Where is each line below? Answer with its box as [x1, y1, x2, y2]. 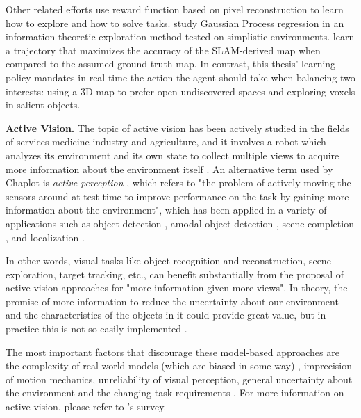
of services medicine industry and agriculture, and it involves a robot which [6, 134, 326, 149]
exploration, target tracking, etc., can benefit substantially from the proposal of [6, 266, 344, 281]
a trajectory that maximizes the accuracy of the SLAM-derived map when [6, 42, 321, 57]
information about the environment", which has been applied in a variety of [6, 202, 327, 217]
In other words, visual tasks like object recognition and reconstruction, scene [6, 253, 331, 268]
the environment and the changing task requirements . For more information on [6, 385, 344, 400]
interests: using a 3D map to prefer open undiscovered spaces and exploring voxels [6, 83, 355, 98]
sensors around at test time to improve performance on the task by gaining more [6, 188, 349, 203]
